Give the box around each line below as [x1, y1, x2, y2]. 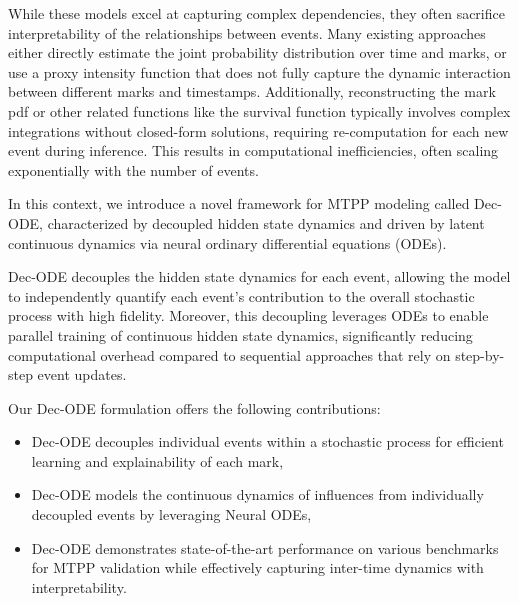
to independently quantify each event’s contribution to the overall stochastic [8, 285, 475, 306]
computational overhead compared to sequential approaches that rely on [8, 344, 451, 365]
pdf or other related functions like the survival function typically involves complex [8, 100, 511, 121]
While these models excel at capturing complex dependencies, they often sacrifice [8, 3, 505, 23]
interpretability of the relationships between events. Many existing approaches [8, 22, 486, 43]
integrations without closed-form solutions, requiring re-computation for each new [8, 120, 509, 141]
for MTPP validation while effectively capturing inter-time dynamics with [31, 557, 484, 578]
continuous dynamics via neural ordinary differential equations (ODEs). [8, 232, 447, 253]
